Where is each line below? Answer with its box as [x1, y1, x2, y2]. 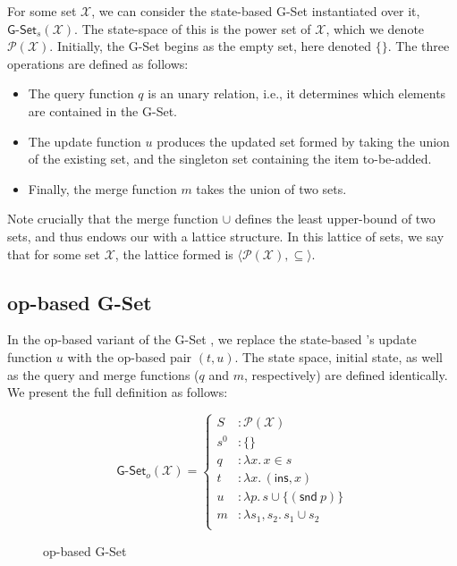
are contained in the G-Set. [28, 101, 177, 120]
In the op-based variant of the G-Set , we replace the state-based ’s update [7, 330, 417, 349]
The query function [28, 84, 134, 103]
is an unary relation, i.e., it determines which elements [148, 84, 446, 103]
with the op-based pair [67, 347, 192, 366]
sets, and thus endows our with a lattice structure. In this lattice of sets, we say [7, 226, 444, 245]
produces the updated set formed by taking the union [157, 131, 450, 150]
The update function [28, 131, 141, 150]
